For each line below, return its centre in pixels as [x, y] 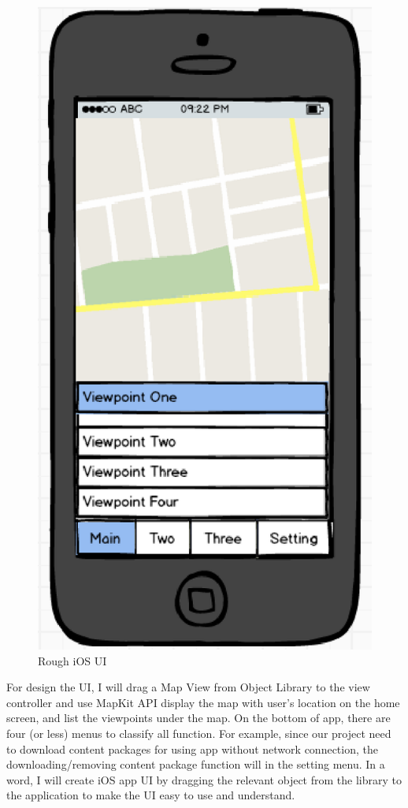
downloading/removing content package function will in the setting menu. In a [196, 764]
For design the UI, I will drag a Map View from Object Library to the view [188, 687]
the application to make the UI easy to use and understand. [151, 795]
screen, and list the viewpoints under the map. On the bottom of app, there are [198, 718]
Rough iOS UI [72, 660]
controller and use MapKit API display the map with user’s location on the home [203, 702]
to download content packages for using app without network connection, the [192, 748]
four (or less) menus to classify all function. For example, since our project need [199, 734]
